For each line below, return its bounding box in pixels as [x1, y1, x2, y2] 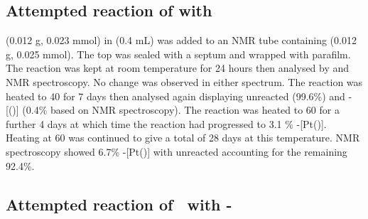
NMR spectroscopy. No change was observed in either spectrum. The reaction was [6, 74, 363, 89]
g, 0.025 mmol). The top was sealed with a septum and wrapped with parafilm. [6, 46, 351, 61]
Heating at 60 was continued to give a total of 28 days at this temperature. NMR [6, 130, 360, 145]
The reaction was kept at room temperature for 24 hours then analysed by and [6, 60, 350, 75]
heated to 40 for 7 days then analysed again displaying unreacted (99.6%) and [6, 88, 345, 103]
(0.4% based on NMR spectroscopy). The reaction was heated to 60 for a [22, 102, 340, 117]
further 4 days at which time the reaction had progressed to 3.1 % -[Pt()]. [6, 116, 327, 131]
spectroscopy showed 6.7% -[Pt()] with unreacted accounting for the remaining [6, 144, 347, 159]
